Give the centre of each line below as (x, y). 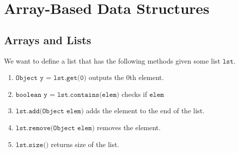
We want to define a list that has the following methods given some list (112, 60)
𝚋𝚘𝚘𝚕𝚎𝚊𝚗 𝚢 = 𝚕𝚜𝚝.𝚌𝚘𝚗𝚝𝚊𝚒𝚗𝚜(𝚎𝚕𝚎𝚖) (67, 95)
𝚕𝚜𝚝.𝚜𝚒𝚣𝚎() (32, 145)
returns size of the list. (85, 144)
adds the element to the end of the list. (145, 111)
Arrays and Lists (48, 39)
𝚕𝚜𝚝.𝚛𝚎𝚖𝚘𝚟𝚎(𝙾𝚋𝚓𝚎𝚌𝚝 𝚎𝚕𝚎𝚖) (55, 128)
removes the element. (129, 127)
